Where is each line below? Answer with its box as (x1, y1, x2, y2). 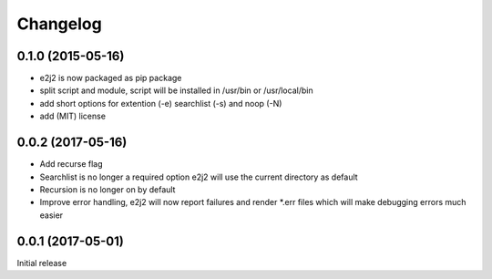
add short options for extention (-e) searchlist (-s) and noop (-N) (39, 98, 282, 108)
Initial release (16, 257, 67, 268)
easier (39, 210, 64, 221)
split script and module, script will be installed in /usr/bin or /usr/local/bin (39, 85, 313, 96)
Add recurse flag (39, 159, 103, 170)
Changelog (16, 14, 102, 34)
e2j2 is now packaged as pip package (39, 73, 182, 84)
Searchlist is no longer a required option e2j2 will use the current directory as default (39, 171, 359, 182)
